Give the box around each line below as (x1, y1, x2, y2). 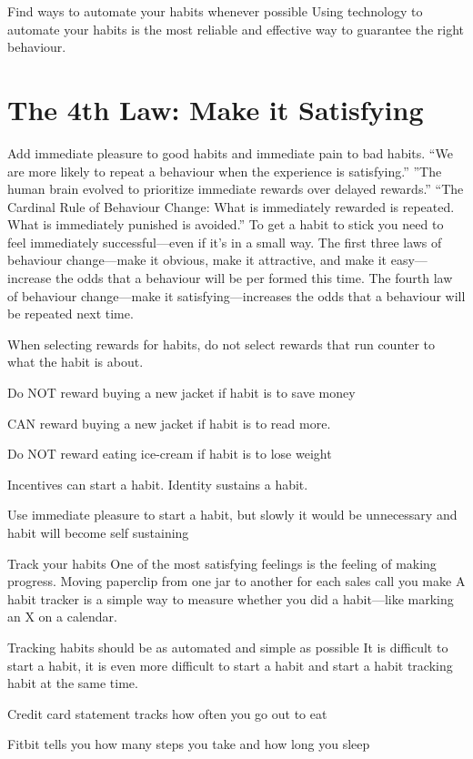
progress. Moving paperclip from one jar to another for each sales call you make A (7, 572, 466, 591)
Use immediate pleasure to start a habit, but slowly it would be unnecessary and (7, 505, 458, 524)
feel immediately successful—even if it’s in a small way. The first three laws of (7, 232, 442, 251)
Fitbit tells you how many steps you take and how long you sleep (7, 734, 370, 754)
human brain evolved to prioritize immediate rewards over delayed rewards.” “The (7, 179, 464, 198)
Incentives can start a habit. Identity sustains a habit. (7, 474, 308, 493)
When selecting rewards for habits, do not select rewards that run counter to (7, 334, 436, 353)
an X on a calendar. (7, 607, 117, 626)
